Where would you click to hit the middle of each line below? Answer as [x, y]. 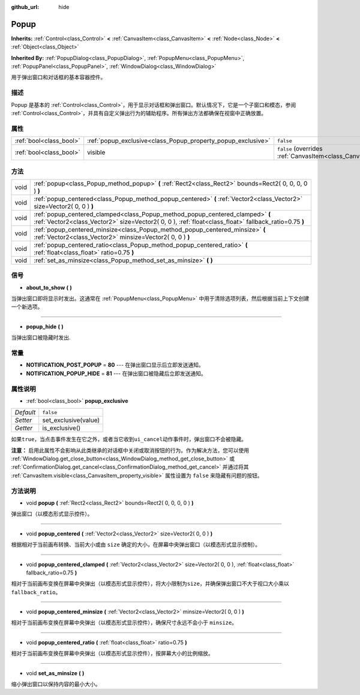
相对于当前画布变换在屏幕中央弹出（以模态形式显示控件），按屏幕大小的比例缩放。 [112, 654]
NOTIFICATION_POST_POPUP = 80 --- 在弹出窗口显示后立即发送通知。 [115, 365]
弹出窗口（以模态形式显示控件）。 [52, 514]
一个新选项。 [27, 307]
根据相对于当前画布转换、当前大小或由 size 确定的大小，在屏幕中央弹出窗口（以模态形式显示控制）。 [136, 545]
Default [25, 412]
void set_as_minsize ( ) [55, 673]
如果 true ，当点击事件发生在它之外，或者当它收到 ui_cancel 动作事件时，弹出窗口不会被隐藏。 [129, 439]
